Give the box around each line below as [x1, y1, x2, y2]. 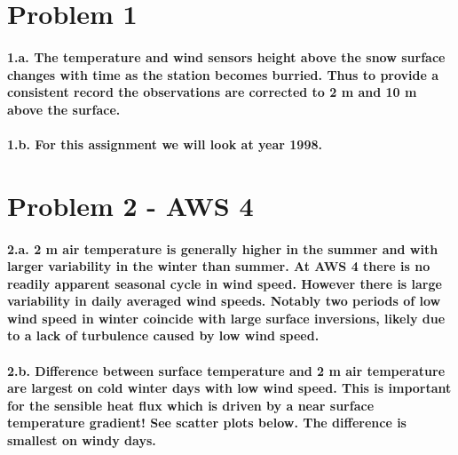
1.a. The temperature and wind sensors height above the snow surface [7, 47, 446, 66]
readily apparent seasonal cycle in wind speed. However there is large [7, 274, 442, 292]
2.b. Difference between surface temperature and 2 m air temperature [7, 361, 446, 379]
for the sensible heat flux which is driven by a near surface [7, 395, 375, 414]
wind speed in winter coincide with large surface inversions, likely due [7, 308, 446, 327]
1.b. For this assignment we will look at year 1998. [7, 134, 322, 153]
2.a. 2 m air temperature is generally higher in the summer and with [7, 239, 438, 258]
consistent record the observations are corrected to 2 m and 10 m [7, 83, 417, 101]
